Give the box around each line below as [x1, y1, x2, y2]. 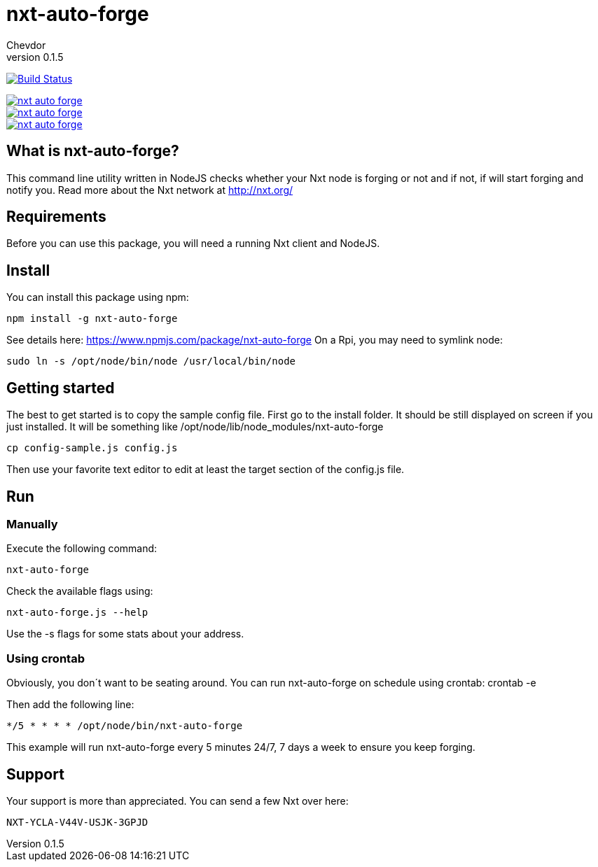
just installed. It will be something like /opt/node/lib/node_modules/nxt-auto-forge [6, 421, 384, 433]
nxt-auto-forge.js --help [6, 607, 148, 619]
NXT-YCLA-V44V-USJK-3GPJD [6, 816, 148, 828]
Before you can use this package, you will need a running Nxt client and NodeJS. [6, 237, 380, 250]
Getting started [6, 379, 115, 397]
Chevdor [6, 38, 46, 51]
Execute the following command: [6, 542, 158, 555]
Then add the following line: [6, 698, 134, 711]
